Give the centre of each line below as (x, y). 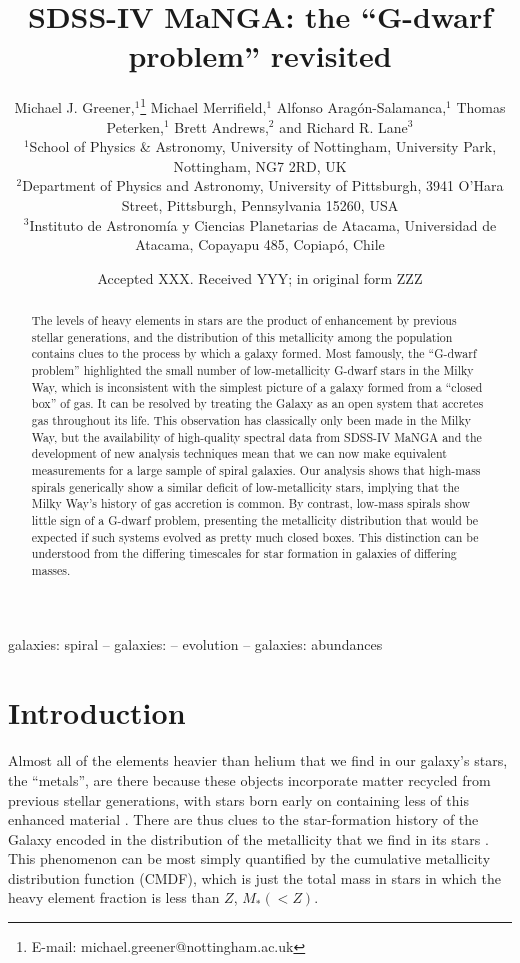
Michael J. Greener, (74, 106)
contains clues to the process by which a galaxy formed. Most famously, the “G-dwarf (254, 353)
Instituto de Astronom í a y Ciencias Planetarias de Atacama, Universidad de (263, 224)
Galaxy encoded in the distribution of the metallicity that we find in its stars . (248, 838)
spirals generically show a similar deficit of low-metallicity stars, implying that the (245, 486)
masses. (51, 569)
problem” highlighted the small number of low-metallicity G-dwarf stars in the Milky (252, 370)
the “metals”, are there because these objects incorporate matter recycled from (249, 779)
